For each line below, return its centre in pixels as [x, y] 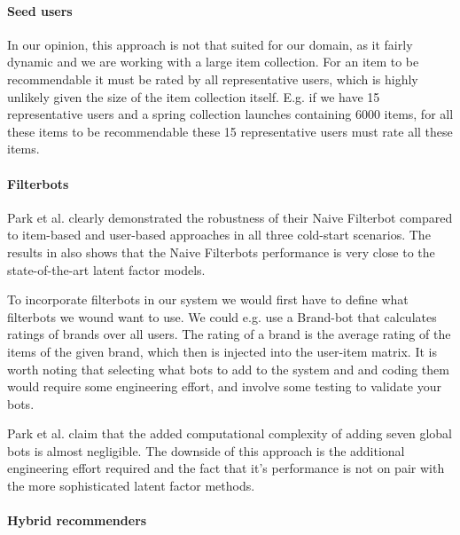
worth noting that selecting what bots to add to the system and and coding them [228, 369]
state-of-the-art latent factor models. [106, 269]
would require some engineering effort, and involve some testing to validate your [225, 386]
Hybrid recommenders [77, 520]
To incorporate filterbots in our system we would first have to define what [208, 299]
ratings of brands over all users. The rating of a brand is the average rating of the [229, 334]
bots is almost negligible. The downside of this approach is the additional [206, 450]
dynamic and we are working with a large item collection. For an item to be [213, 62]
